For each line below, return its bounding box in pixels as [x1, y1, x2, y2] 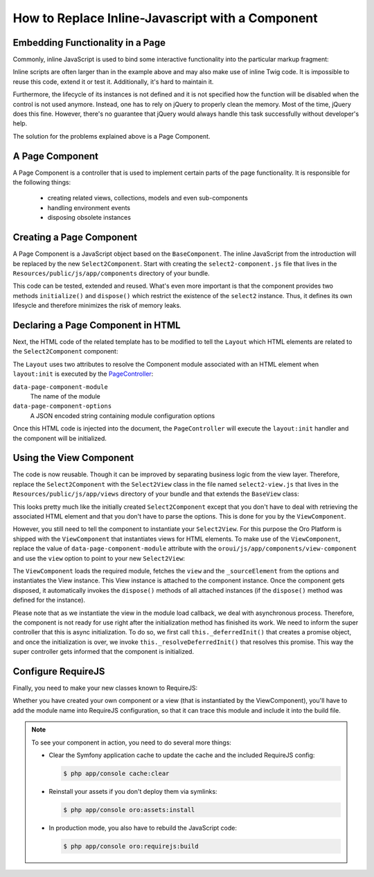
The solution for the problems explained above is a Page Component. [12, 132, 211, 140]
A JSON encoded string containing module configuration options [30, 411, 215, 419]
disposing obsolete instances [47, 214, 132, 222]
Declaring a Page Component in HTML [12, 319, 181, 331]
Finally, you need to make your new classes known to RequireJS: [12, 684, 198, 692]
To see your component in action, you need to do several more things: [31, 738, 232, 747]
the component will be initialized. [12, 434, 107, 442]
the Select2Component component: [12, 347, 118, 356]
